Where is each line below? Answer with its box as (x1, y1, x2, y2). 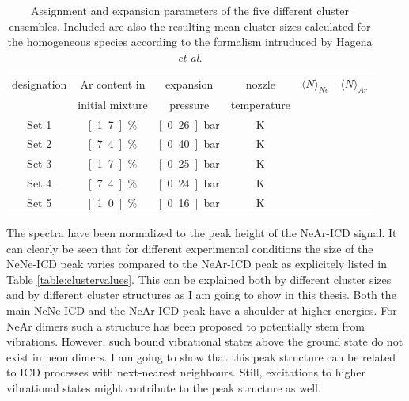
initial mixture (78, 96, 148, 112)
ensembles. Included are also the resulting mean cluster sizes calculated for (9, 17, 371, 34)
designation (12, 75, 67, 92)
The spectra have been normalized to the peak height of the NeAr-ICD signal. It (6, 224, 397, 240)
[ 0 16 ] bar (158, 194, 220, 210)
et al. (177, 48, 203, 65)
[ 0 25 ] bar (158, 155, 220, 172)
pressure (169, 96, 210, 112)
